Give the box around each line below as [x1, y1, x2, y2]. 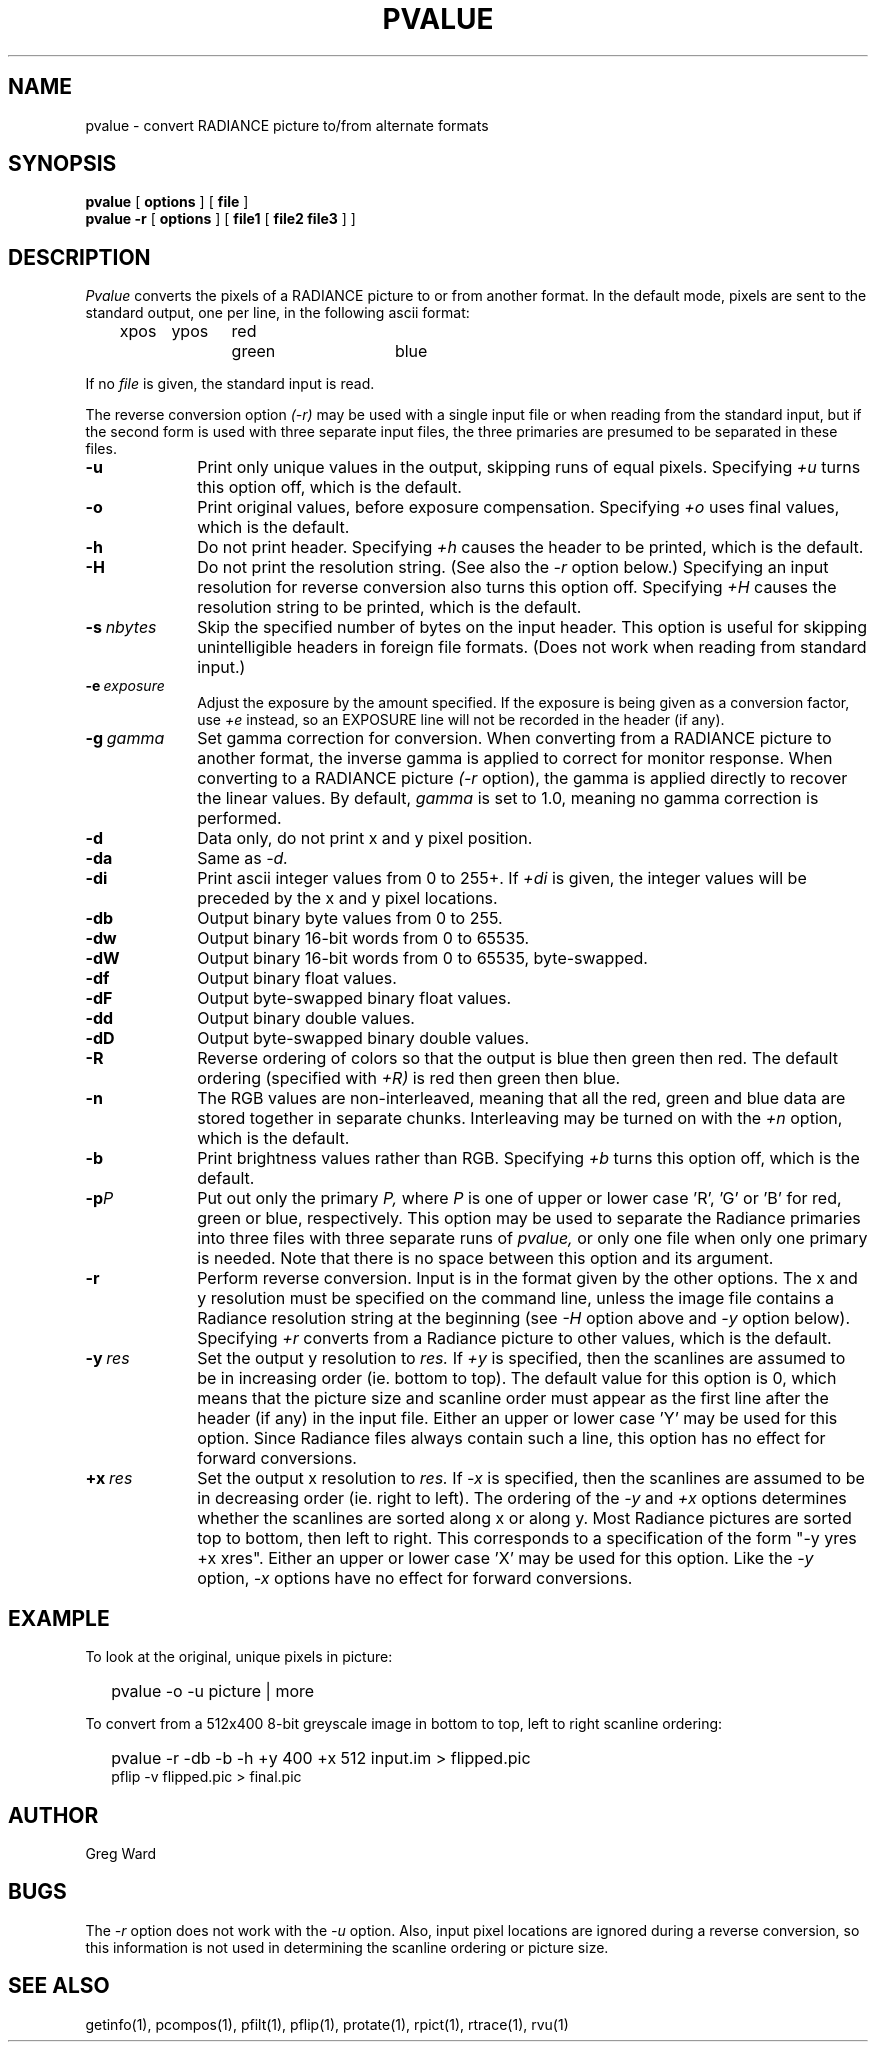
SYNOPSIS [8, 151, 117, 177]
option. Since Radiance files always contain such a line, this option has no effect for [197, 1428, 826, 1449]
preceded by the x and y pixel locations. [197, 888, 498, 909]
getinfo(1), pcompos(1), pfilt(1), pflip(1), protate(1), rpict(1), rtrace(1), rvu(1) [85, 2015, 569, 2033]
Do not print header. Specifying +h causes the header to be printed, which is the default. [197, 537, 864, 558]
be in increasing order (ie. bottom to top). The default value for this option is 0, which [197, 1368, 837, 1389]
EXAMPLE [8, 1605, 110, 1631]
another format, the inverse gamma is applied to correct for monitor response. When [197, 748, 833, 769]
